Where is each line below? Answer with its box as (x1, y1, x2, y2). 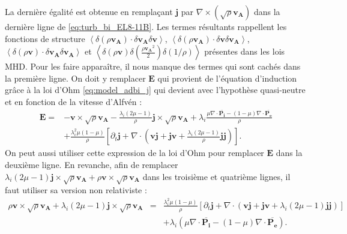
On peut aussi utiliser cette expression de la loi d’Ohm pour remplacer (5, 146, 264, 159)
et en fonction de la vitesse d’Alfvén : (5, 95, 142, 107)
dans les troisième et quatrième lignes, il (142, 170, 291, 182)
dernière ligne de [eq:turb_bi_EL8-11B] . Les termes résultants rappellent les (5, 20, 287, 32)
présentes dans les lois (204, 45, 285, 58)
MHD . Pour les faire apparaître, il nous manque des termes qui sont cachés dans (5, 60, 301, 73)
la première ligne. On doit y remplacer (5, 71, 146, 84)
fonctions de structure (5, 32, 85, 44)
